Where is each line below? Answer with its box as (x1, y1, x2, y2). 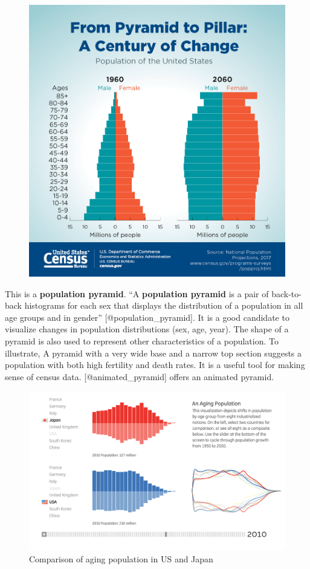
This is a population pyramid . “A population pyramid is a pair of (5, 287, 269, 300)
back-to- (271, 287, 302, 300)
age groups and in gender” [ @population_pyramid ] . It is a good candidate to (5, 311, 289, 323)
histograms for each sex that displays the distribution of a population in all (24, 299, 303, 312)
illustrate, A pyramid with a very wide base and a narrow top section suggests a (5, 346, 302, 359)
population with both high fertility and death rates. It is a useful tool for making (5, 358, 305, 371)
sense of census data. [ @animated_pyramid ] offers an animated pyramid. (5, 370, 274, 383)
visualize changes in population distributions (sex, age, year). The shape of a (5, 323, 289, 335)
